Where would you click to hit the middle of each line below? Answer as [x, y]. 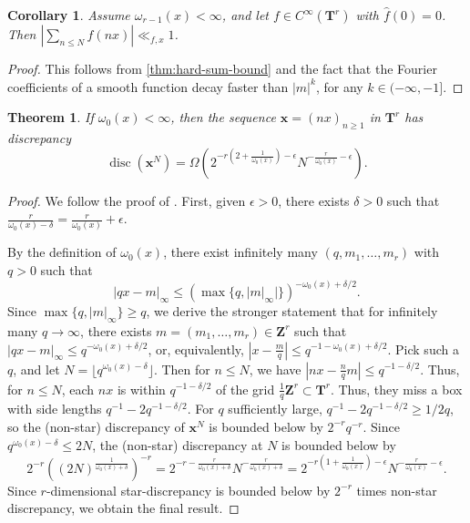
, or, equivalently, [196, 349]
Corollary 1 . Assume [69, 15]
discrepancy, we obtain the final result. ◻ [123, 508]
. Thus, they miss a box [396, 389]
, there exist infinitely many [240, 252]
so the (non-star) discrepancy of [96, 426]
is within [141, 389]
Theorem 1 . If [51, 117]
